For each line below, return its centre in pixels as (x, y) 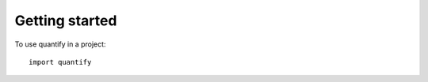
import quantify (60, 62)
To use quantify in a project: (60, 44)
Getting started (66, 20)
